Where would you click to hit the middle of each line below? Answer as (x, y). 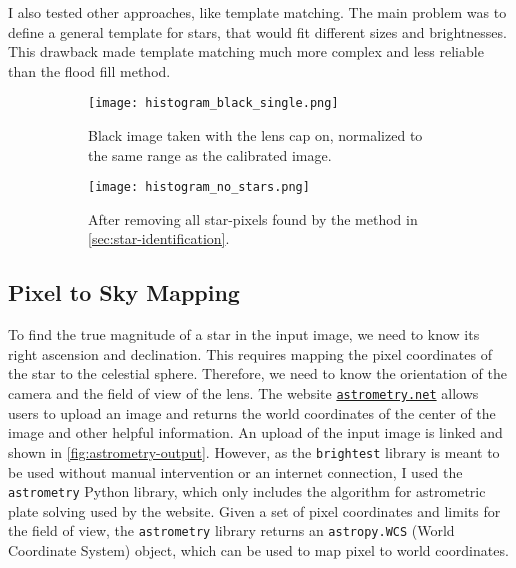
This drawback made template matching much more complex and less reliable (246, 51)
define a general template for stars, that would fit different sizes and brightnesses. (257, 31)
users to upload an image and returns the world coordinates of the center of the (252, 412)
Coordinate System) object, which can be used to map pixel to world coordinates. (258, 550)
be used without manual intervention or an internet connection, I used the (235, 471)
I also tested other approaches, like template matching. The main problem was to (257, 12)
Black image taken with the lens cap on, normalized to (255, 135)
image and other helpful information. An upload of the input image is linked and (255, 432)
